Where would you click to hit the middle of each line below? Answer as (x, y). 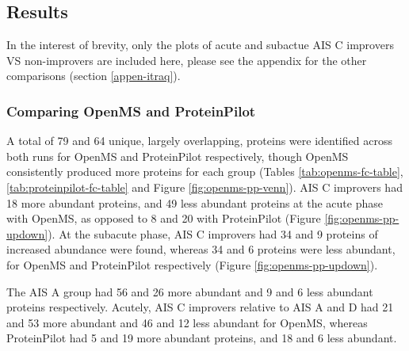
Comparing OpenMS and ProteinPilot (131, 111)
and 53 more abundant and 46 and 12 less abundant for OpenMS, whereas (187, 322)
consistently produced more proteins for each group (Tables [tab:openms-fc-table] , (205, 172)
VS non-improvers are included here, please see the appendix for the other (187, 60)
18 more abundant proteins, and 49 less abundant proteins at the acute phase (195, 202)
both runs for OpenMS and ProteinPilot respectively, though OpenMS (178, 156)
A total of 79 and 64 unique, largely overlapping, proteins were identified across (199, 141)
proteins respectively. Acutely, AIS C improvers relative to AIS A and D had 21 (200, 307)
